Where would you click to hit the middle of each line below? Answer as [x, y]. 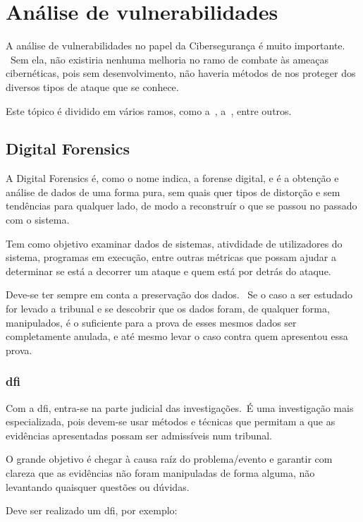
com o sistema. [38, 220]
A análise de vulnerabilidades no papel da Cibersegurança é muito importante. [176, 45]
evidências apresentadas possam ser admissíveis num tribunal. [139, 435]
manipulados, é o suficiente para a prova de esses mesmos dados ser [151, 322]
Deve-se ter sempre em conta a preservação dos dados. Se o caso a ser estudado [179, 295]
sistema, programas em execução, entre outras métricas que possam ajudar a [171, 257]
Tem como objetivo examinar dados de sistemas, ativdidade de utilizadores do [174, 243]
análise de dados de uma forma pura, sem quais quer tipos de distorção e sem [173, 192]
